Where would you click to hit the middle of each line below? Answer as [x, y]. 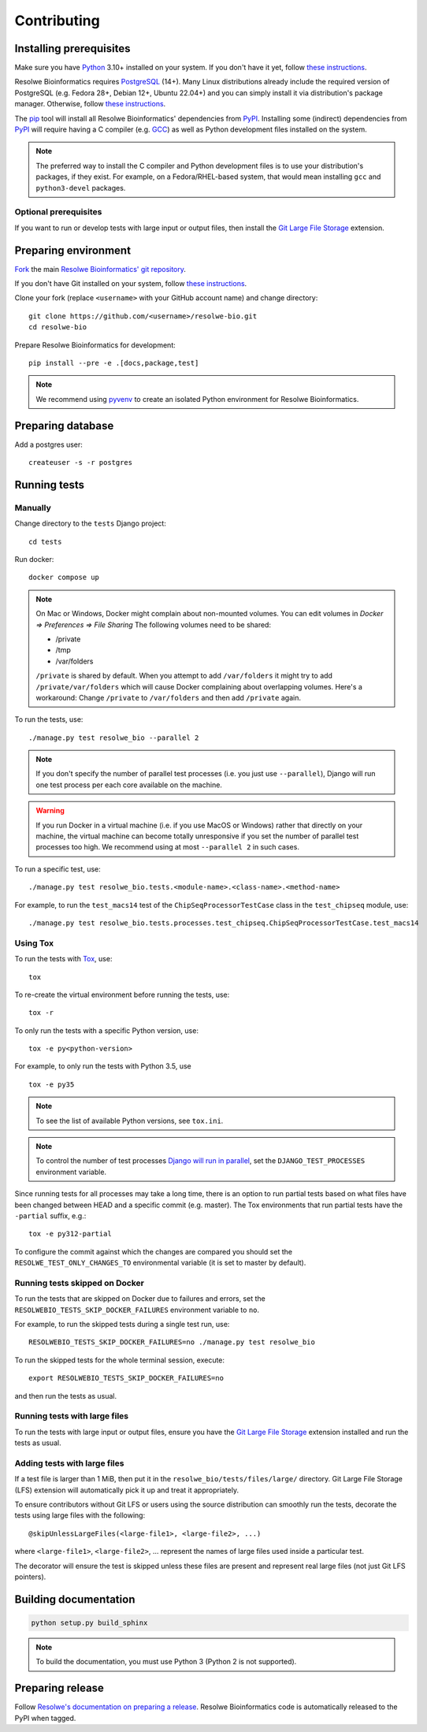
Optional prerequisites [58, 212]
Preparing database [64, 426]
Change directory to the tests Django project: [91, 523]
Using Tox [34, 943]
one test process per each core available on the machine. [129, 785]
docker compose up [64, 578]
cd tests [45, 541]
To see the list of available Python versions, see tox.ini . [130, 1121]
